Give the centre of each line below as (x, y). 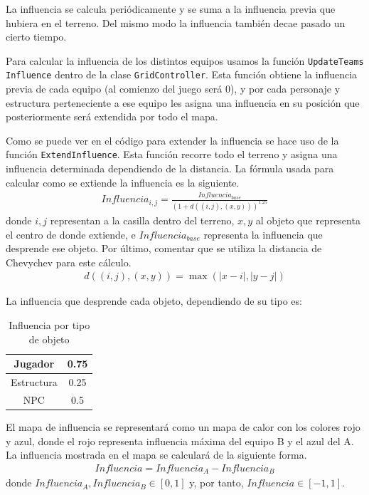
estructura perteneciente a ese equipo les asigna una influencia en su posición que (183, 102)
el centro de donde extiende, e (71, 234)
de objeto (49, 339)
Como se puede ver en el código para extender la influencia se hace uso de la (172, 140)
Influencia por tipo (49, 324)
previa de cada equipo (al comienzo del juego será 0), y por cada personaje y (173, 89)
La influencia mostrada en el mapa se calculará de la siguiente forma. (156, 455)
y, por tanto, (216, 483)
